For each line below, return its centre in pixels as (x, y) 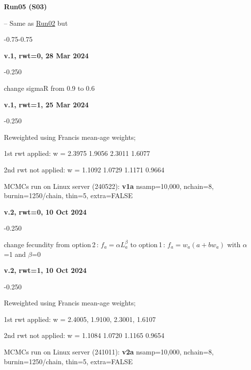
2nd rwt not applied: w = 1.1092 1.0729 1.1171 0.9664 (84, 169)
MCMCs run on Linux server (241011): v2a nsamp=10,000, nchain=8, (109, 352)
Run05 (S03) (25, 6)
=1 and (15, 254)
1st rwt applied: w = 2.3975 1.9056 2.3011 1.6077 (77, 153)
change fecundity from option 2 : (51, 244)
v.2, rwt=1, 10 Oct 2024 (45, 270)
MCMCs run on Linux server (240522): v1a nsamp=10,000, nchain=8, (109, 186)
